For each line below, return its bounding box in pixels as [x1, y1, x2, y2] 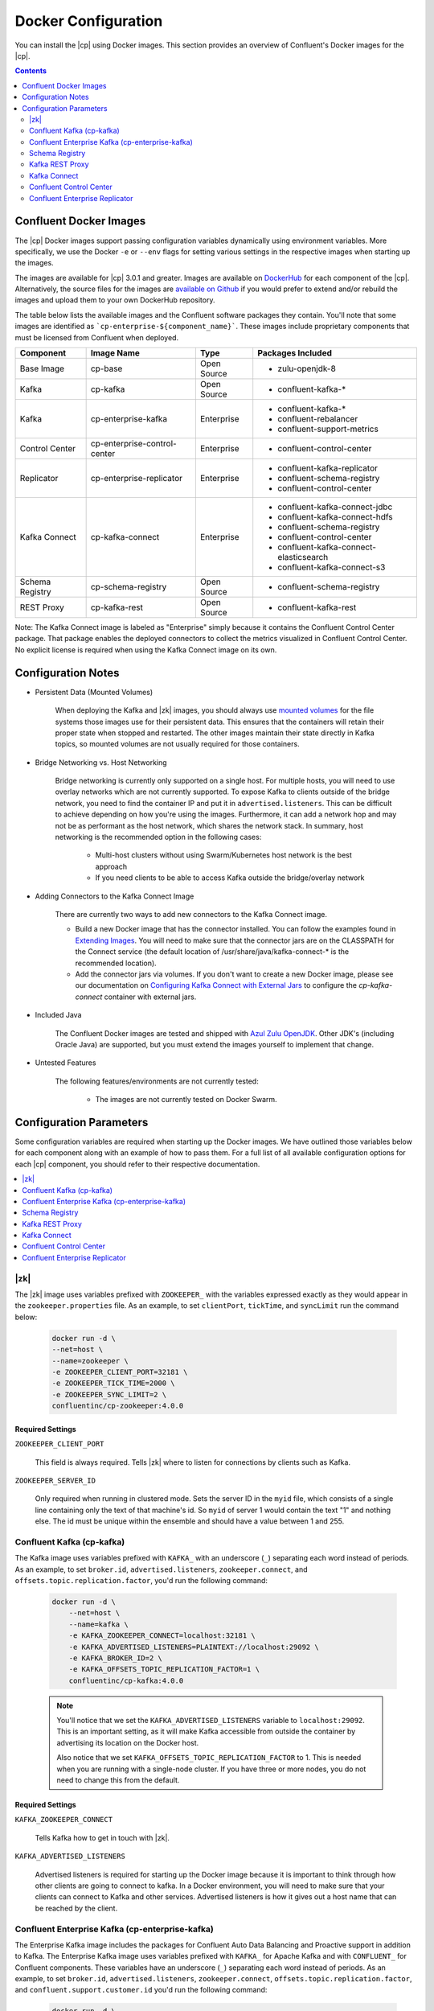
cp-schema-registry [90, 582, 167, 593]
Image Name [90, 348, 141, 359]
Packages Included [257, 348, 333, 359]
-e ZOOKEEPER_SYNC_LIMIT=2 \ [51, 1390, 167, 1399]
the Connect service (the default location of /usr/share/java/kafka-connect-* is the [75, 947, 350, 956]
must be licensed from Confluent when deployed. [14, 332, 179, 342]
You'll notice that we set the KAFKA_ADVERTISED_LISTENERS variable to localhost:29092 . [56, 1716, 366, 1725]
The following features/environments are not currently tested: [55, 1076, 259, 1086]
